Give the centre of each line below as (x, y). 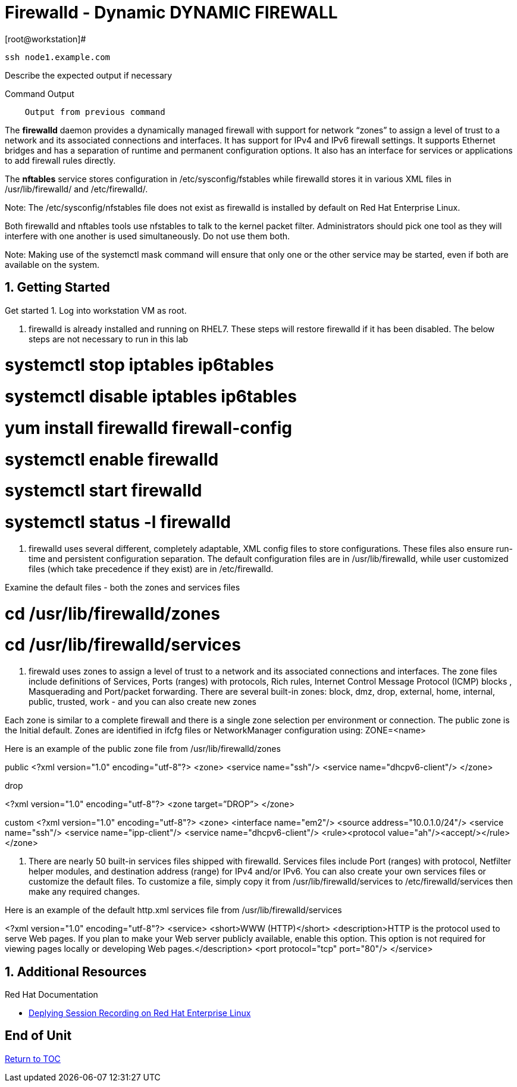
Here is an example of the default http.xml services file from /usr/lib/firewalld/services (173, 910)
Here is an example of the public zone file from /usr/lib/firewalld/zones (143, 749)
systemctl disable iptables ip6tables (151, 397)
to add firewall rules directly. (60, 160)
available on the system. (52, 264)
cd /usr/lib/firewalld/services (123, 645)
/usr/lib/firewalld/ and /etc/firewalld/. (76, 189)
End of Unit (38, 1036)
